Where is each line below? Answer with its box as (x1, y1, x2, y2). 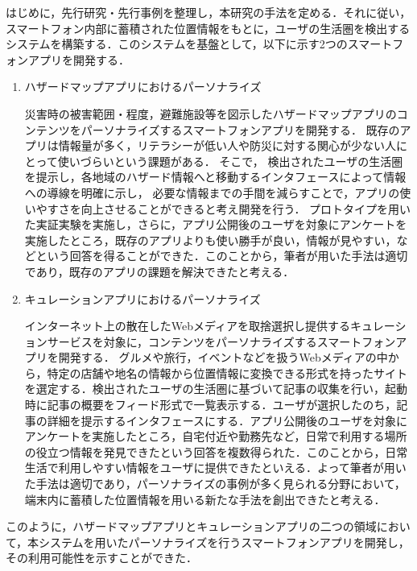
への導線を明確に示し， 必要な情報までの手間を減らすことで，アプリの (24, 184, 400, 201)
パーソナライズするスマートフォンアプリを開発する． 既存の (81, 121, 400, 138)
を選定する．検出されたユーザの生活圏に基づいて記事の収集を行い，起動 (24, 380, 408, 397)
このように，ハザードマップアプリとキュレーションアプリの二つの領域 (6, 518, 377, 535)
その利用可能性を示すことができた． (6, 549, 197, 566)
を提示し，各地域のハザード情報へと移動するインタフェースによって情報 (24, 168, 407, 185)
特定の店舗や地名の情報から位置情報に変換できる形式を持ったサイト (47, 364, 408, 381)
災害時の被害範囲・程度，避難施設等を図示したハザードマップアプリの (24, 105, 397, 122)
